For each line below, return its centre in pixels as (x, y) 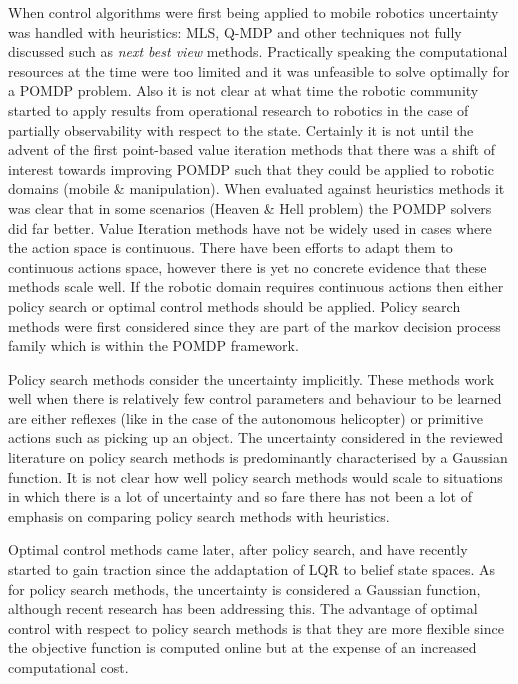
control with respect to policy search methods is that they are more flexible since (256, 627)
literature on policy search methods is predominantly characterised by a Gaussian (258, 457)
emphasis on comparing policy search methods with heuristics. (199, 515)
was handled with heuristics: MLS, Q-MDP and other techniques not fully (235, 31)
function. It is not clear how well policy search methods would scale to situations (255, 476)
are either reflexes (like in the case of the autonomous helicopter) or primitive (245, 417)
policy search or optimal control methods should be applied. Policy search (234, 305)
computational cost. (68, 667)
